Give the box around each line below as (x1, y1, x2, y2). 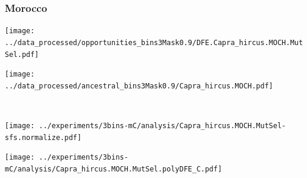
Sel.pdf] (5, 50, 39, 59)
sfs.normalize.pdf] (5, 133, 82, 142)
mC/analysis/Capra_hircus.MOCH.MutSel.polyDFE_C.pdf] (5, 165, 223, 174)
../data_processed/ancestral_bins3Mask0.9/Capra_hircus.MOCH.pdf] (5, 81, 274, 90)
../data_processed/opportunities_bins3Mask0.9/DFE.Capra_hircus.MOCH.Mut (5, 38, 303, 47)
